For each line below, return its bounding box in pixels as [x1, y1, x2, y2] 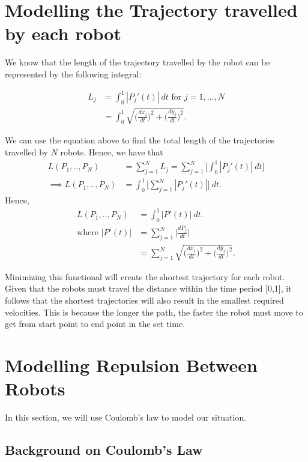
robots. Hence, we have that [60, 146, 163, 158]
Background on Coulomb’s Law [5, 440, 203, 459]
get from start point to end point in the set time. [5, 317, 186, 330]
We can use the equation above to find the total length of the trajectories [5, 134, 275, 146]
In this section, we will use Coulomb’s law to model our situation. [5, 411, 247, 424]
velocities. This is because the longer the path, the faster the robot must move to [5, 305, 303, 318]
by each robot [5, 21, 121, 46]
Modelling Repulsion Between [5, 352, 258, 377]
